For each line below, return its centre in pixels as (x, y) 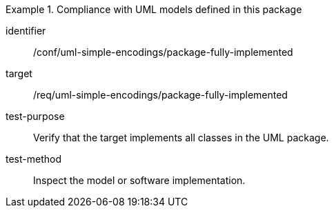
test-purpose (35, 116)
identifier (26, 31)
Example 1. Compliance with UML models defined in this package (154, 9)
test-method (33, 159)
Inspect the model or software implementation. (139, 180)
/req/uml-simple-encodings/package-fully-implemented (160, 95)
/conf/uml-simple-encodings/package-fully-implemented (163, 52)
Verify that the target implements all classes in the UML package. (181, 138)
